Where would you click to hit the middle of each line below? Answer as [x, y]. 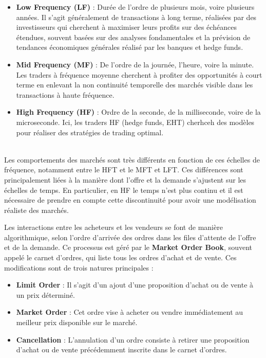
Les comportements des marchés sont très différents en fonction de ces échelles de [132, 159]
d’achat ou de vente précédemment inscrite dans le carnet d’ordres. [121, 350]
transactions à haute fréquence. [65, 94]
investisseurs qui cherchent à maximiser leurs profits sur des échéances [126, 27]
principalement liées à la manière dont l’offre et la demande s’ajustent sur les [125, 179]
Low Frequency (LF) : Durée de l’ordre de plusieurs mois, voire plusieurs [135, 7]
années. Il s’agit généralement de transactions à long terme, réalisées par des [136, 17]
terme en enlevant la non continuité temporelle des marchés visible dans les [135, 85]
